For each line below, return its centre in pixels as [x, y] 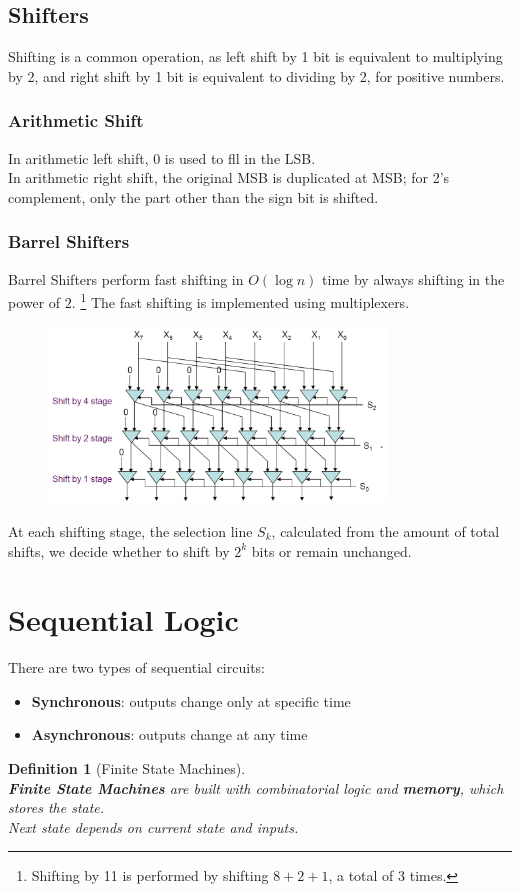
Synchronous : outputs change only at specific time [191, 700]
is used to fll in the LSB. [240, 157]
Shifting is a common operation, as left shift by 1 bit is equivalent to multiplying [255, 56]
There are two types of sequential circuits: [136, 667]
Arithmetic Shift [76, 120]
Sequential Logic [123, 619]
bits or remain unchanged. [331, 550]
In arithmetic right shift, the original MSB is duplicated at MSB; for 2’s [229, 177]
